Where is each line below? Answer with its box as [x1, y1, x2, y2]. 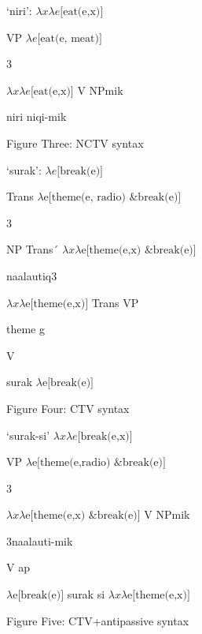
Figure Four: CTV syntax [6, 400, 130, 416]
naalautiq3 [6, 267, 57, 283]
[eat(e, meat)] [37, 32, 102, 44]
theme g [6, 321, 45, 337]
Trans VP [91, 294, 139, 310]
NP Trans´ [6, 241, 59, 257]
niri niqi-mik [6, 108, 67, 125]
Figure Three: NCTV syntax [6, 134, 144, 151]
